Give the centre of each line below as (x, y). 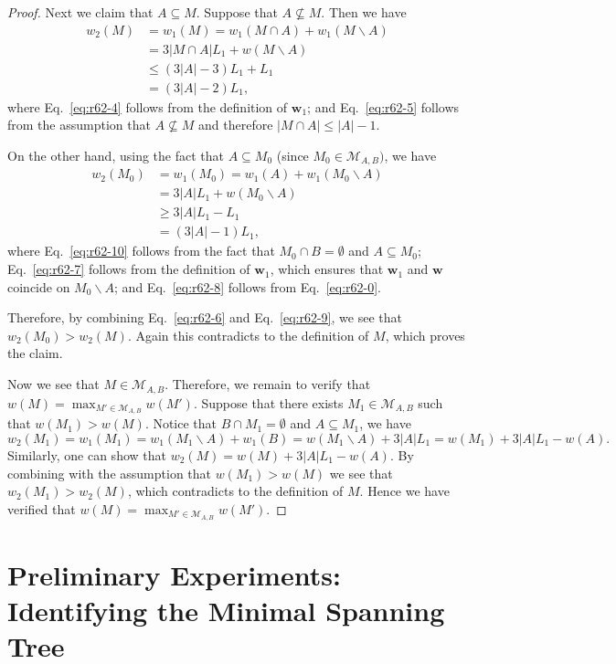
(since (292, 155)
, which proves (425, 335)
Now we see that (53, 384)
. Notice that (181, 423)
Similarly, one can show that (87, 454)
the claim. (35, 353)
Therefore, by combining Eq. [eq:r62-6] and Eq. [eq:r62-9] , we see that (205, 317)
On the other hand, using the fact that (116, 155)
